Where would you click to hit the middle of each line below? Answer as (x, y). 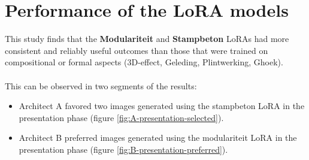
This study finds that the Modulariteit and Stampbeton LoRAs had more (147, 39)
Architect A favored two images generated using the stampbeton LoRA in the (162, 106)
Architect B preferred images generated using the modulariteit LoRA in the (158, 138)
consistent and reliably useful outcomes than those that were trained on (137, 50)
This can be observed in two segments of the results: (101, 85)
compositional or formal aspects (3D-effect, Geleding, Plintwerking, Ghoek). (144, 62)
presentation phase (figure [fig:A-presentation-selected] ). (121, 117)
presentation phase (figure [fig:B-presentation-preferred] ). (123, 149)
